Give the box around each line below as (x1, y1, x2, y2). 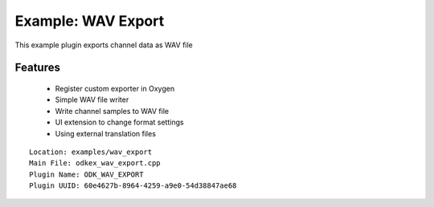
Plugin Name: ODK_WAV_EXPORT (29, 169, 144, 179)
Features (14, 61, 60, 75)
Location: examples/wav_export (29, 147, 153, 156)
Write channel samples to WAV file (55, 106, 169, 116)
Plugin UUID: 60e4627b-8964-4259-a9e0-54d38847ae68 (29, 181, 237, 190)
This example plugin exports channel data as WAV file (14, 40, 193, 50)
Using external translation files (55, 128, 157, 138)
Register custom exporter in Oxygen (55, 83, 175, 93)
